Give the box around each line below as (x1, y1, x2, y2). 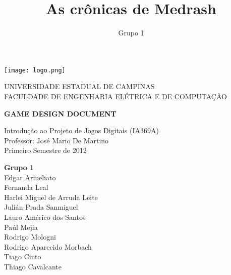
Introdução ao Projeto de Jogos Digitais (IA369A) (4, 125, 159, 136)
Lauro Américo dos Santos (4, 211, 86, 222)
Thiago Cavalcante (4, 261, 62, 271)
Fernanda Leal (4, 182, 48, 192)
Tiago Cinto (4, 251, 41, 262)
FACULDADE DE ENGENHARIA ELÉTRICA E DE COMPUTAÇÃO (4, 91, 227, 101)
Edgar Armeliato (4, 172, 56, 182)
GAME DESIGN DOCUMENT (4, 108, 117, 119)
